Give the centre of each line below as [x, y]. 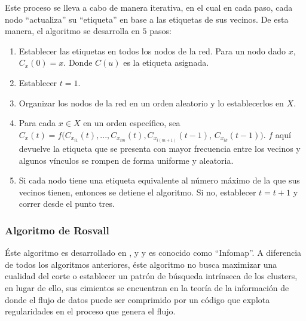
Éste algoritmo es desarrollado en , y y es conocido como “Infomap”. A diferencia [153, 253]
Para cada [37, 123]
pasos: [160, 31]
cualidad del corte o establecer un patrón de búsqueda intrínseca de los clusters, [151, 276]
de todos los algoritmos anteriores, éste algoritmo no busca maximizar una [141, 264]
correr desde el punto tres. [67, 204]
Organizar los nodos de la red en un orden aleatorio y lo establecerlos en [151, 103]
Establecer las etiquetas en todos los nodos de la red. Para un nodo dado [152, 51]
